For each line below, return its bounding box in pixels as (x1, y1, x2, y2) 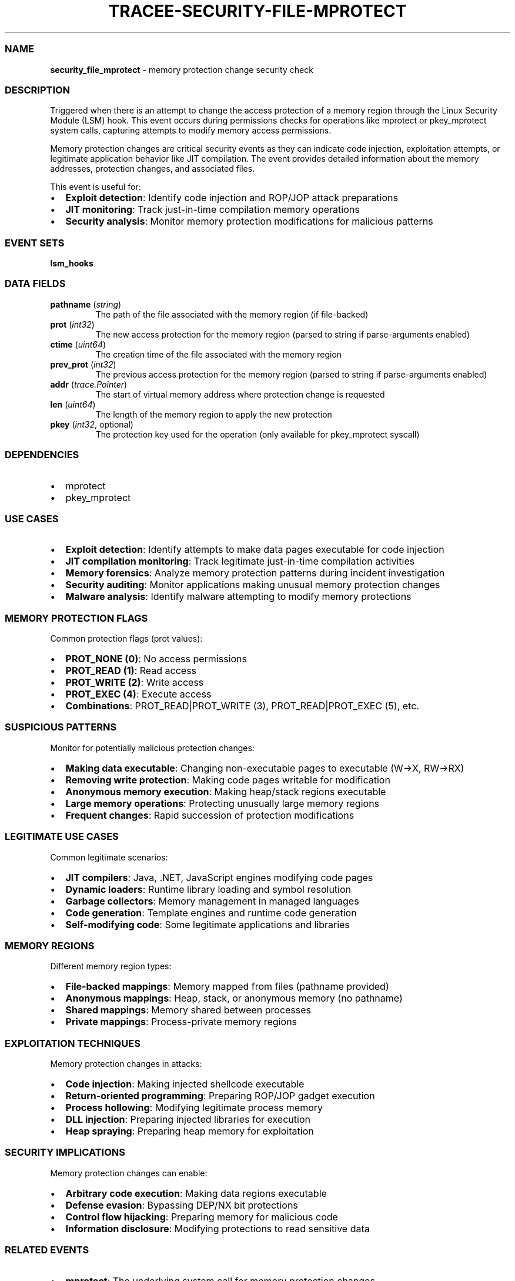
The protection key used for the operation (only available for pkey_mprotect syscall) (95, 429, 420, 439)
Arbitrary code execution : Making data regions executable (65, 1187, 327, 1199)
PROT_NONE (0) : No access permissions (65, 653, 248, 665)
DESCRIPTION (5, 84, 71, 96)
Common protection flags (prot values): (50, 633, 203, 643)
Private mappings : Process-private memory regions (65, 1016, 297, 1028)
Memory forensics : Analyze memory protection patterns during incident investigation (65, 567, 445, 579)
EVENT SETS (5, 236, 65, 249)
